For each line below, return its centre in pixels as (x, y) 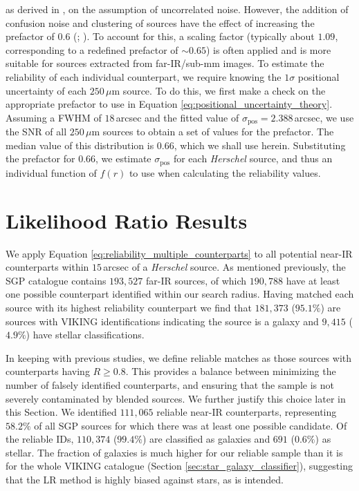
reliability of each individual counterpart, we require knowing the (144, 76)
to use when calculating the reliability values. (225, 172)
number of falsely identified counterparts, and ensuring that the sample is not (170, 384)
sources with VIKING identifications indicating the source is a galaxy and (162, 321)
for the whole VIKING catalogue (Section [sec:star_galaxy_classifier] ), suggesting (179, 466)
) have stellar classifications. (85, 335)
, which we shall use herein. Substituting (260, 145)
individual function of (51, 172)
